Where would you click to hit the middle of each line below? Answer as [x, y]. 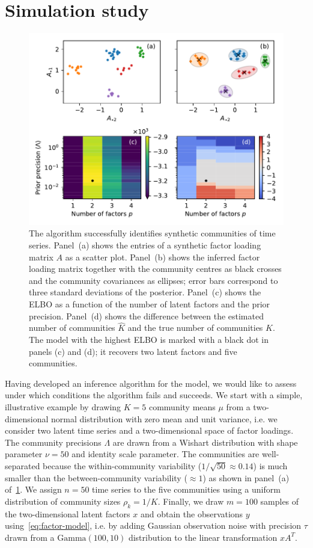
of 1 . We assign [33, 489]
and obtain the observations [192, 513]
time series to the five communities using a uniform [186, 489]
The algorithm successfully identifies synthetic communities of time [152, 233]
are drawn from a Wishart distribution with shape [205, 442]
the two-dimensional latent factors [68, 513]
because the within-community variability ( [122, 465]
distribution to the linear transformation [203, 537]
